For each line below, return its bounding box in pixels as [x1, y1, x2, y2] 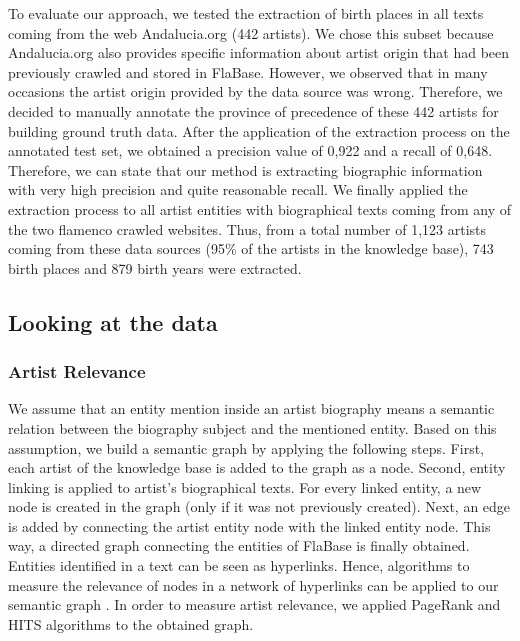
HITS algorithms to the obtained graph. [8, 613, 254, 634]
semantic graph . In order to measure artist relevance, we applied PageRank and [8, 594, 501, 615]
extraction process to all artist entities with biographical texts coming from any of [8, 198, 512, 219]
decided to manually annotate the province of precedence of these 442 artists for [8, 100, 499, 121]
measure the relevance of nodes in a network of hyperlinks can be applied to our [8, 574, 499, 595]
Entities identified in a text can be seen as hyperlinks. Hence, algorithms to [8, 555, 470, 576]
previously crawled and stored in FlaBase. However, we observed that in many [8, 61, 488, 82]
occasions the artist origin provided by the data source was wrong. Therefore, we [8, 81, 503, 102]
